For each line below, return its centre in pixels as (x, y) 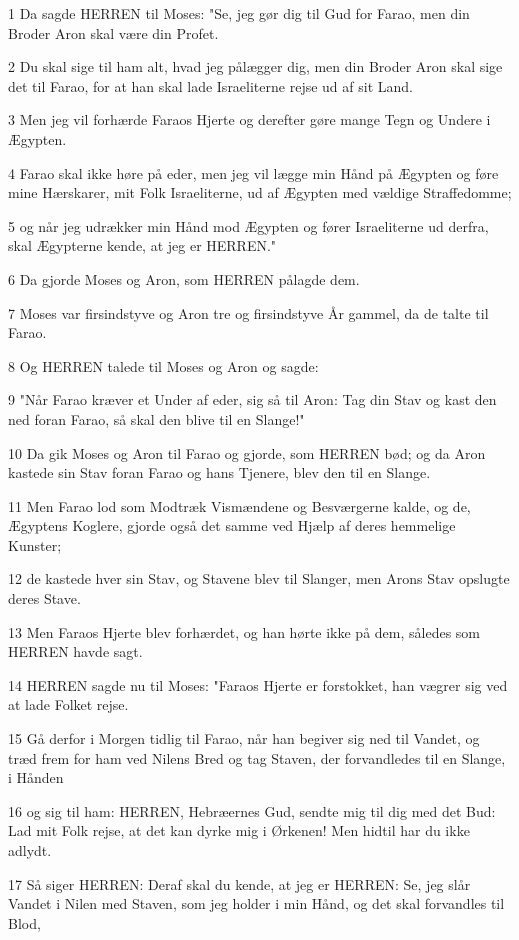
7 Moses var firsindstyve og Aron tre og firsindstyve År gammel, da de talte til (248, 312)
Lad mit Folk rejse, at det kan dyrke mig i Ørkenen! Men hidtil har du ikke (239, 830)
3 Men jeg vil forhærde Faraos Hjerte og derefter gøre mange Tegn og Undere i (249, 119)
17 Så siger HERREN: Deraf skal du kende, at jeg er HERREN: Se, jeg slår (239, 883)
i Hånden (36, 777)
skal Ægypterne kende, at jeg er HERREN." (142, 245)
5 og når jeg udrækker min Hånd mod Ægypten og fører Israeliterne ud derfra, (248, 225)
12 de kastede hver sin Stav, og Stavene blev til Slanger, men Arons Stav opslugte (259, 578)
